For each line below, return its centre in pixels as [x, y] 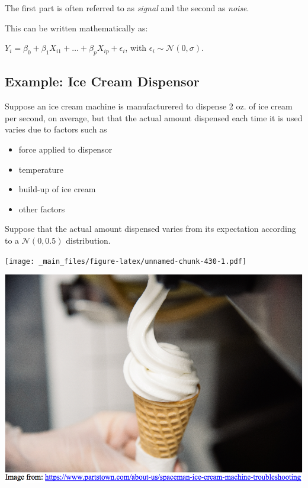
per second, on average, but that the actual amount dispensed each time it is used [154, 117]
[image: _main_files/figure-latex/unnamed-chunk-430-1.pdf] [126, 261]
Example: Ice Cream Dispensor [102, 81]
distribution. [88, 240]
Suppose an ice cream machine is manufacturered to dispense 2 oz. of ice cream [149, 106]
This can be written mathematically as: [76, 28]
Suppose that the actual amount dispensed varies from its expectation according [150, 229]
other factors [42, 209]
